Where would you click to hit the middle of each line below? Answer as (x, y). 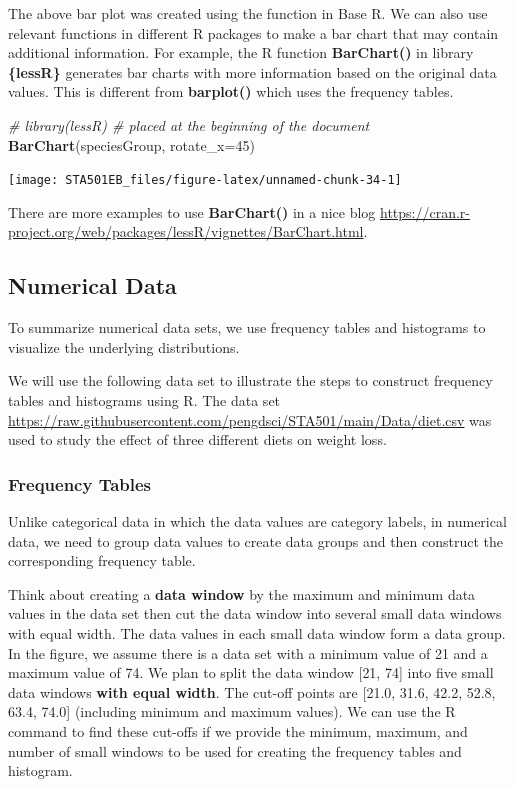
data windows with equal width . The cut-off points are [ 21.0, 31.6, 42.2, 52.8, (252, 691)
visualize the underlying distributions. (124, 346)
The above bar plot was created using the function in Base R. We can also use (248, 13)
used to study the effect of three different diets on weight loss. (197, 439)
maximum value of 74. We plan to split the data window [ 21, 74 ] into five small (251, 672)
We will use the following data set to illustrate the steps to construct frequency (250, 380)
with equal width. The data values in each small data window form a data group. (257, 632)
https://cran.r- (425, 211)
